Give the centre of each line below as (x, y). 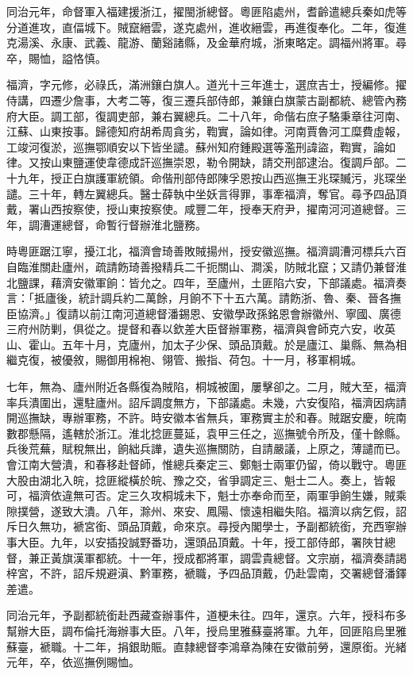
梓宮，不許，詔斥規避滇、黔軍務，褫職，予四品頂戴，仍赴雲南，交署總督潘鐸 (206, 573)
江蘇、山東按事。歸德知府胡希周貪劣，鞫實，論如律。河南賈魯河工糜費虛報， (206, 131)
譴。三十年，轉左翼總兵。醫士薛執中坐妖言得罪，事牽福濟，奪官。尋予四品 (201, 193)
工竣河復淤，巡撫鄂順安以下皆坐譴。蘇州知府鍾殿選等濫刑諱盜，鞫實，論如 (201, 146)
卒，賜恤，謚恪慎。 (56, 58)
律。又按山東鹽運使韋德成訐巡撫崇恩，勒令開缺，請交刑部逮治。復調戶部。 (201, 162)
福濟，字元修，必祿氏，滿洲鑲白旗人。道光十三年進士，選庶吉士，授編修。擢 (206, 84)
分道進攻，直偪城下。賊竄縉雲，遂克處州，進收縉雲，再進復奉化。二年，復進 (206, 27)
